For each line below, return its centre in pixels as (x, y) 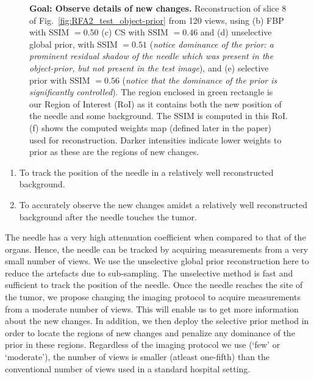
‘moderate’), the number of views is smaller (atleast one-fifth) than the (137, 357)
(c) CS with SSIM (135, 32)
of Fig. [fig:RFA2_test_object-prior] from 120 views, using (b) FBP (157, 20)
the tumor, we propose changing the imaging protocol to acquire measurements (153, 297)
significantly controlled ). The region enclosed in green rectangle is (151, 92)
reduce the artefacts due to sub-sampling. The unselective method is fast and (149, 273)
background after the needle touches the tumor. (108, 216)
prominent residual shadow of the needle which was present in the (152, 56)
